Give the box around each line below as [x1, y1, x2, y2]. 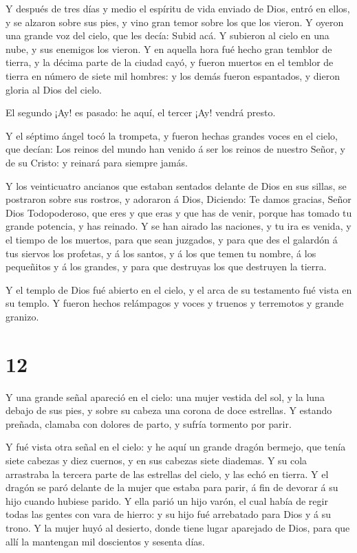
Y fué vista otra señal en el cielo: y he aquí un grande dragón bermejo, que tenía [6, 440, 346, 454]
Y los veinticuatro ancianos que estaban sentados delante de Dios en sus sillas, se [6, 178, 347, 193]
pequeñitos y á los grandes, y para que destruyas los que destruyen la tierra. [6, 259, 327, 274]
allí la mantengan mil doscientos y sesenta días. [6, 534, 205, 548]
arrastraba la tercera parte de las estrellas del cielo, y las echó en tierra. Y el [6, 466, 329, 481]
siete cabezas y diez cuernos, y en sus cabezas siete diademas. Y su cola [6, 453, 307, 467]
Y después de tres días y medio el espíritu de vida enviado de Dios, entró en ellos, [6, 1, 350, 15]
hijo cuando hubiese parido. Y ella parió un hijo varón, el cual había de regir [6, 493, 328, 508]
